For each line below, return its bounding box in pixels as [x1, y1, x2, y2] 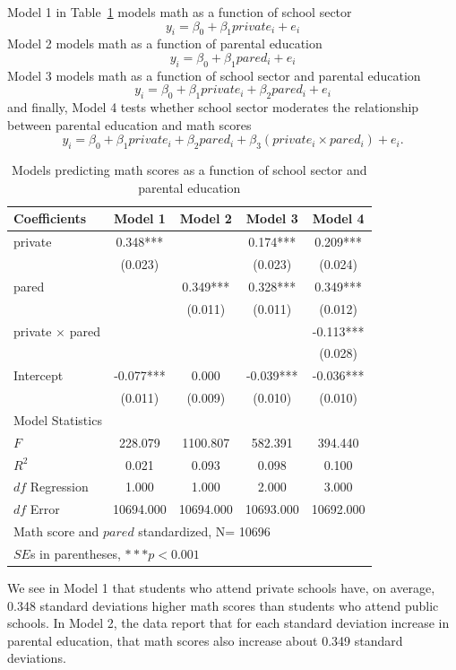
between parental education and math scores [7, 115, 252, 134]
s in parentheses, [30, 544, 121, 562]
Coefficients [13, 209, 87, 228]
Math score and [13, 522, 99, 541]
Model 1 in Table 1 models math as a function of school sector [7, 3, 352, 21]
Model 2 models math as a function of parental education [7, 34, 323, 53]
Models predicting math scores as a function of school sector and [12, 161, 367, 179]
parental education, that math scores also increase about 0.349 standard [7, 631, 403, 649]
